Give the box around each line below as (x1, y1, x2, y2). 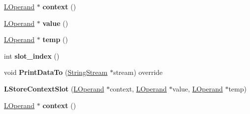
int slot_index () (4, 50, 60, 61)
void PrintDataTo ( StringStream (4, 67, 108, 77)
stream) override (113, 67, 163, 77)
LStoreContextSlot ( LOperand (4, 83, 104, 93)
